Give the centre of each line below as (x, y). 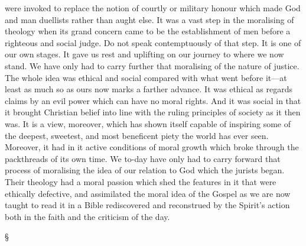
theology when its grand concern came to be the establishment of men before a (148, 31)
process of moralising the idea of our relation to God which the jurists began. (145, 170)
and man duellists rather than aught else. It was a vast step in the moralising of (149, 19)
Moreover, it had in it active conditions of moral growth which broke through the (152, 147)
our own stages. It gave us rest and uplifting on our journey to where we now (144, 54)
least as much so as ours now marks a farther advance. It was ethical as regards (149, 89)
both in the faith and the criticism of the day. (87, 216)
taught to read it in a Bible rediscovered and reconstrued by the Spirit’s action (147, 205)
